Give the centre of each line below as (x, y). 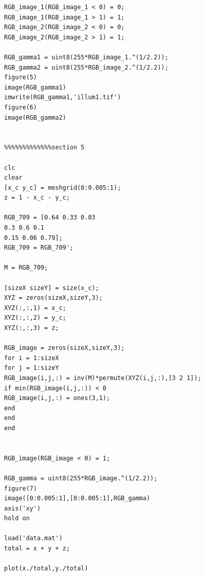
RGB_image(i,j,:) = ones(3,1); (57, 398)
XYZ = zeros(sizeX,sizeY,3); (54, 298)
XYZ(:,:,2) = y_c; (35, 318)
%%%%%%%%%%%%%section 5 (44, 148)
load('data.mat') (33, 538)
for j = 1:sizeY (32, 368)
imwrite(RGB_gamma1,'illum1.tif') (63, 97)
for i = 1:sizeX (32, 358)
